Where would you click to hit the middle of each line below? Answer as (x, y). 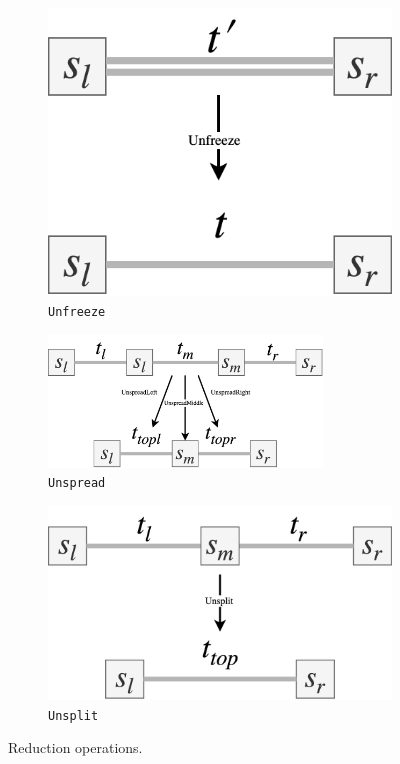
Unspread (77, 483)
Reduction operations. (75, 747)
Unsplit (73, 715)
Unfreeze (77, 311)
